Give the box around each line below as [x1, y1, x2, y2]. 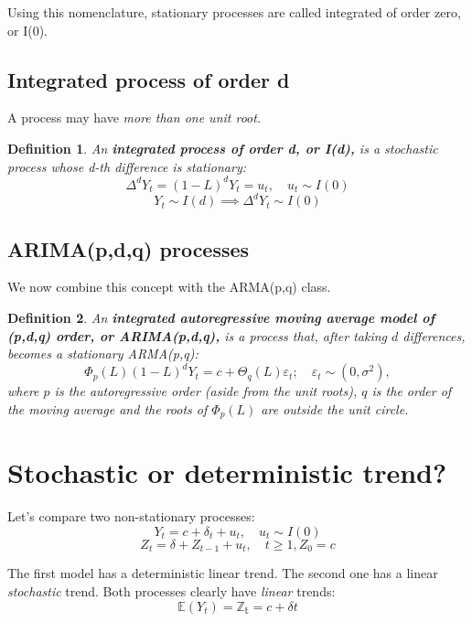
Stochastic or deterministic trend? [7, 454, 447, 491]
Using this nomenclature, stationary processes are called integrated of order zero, [7, 3, 461, 21]
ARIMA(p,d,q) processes [7, 234, 250, 263]
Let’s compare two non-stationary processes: [7, 507, 255, 526]
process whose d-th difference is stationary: [7, 156, 247, 176]
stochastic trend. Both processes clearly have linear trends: [7, 582, 336, 601]
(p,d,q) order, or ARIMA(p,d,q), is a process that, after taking [7, 326, 388, 345]
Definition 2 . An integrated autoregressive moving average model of [7, 307, 435, 327]
